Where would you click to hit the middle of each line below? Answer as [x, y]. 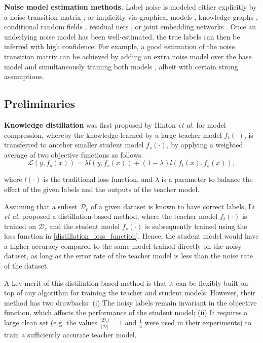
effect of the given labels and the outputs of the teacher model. [102, 189]
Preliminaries [40, 104]
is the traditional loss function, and [98, 179]
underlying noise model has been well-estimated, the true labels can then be [122, 36]
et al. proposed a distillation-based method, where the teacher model [111, 216]
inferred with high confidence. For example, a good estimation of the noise [120, 46]
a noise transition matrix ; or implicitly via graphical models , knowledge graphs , [131, 16]
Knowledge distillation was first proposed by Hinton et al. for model [115, 124]
